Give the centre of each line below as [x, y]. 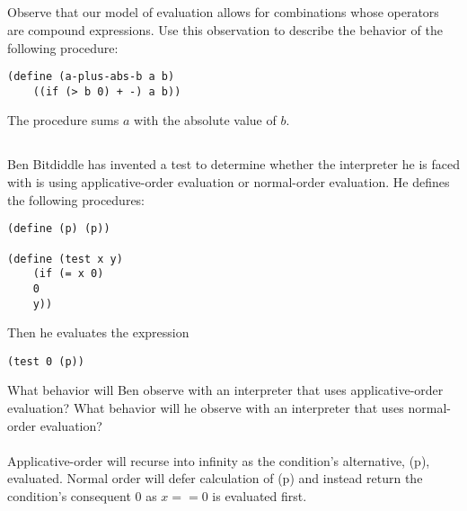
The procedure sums [63, 120]
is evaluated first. [260, 496]
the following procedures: [76, 199]
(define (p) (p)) [59, 229]
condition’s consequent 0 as [82, 496]
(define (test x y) [65, 259]
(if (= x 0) [68, 274]
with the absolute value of [205, 120]
